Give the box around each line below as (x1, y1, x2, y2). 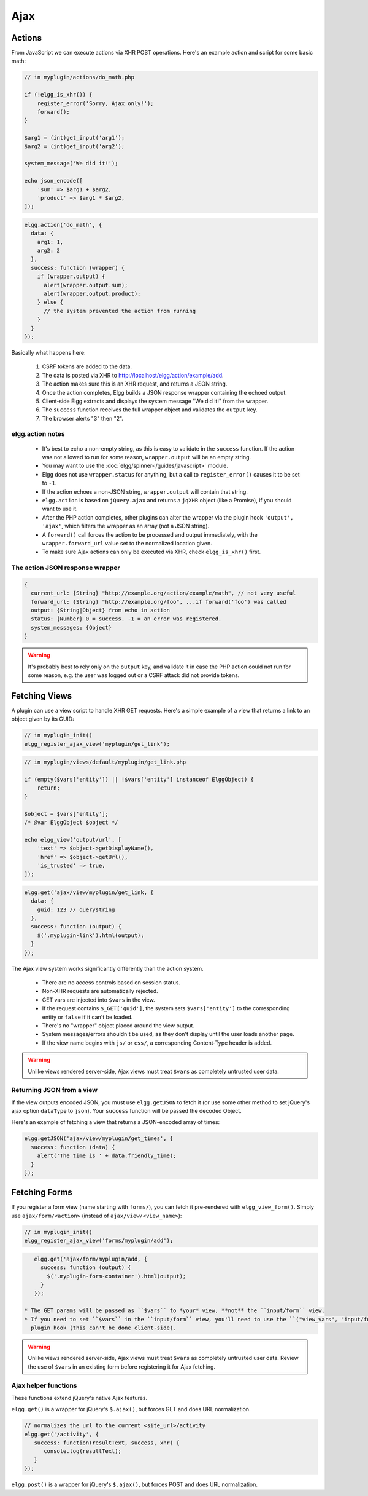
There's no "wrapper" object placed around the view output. (42, 1021, 194, 1029)
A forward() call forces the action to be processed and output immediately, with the (42, 531, 258, 538)
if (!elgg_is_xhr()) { (24, 91, 93, 98)
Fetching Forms (11, 1187, 73, 1198)
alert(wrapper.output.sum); (44, 282, 128, 288)
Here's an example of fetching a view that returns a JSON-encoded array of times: (11, 1118, 220, 1126)
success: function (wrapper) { (31, 264, 125, 271)
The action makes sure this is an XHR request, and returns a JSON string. (42, 380, 228, 387)
